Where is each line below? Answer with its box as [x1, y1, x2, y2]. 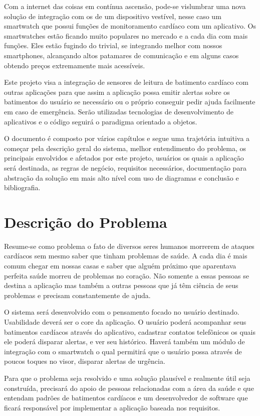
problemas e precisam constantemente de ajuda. [4, 290, 151, 300]
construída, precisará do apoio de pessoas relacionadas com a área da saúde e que [4, 382, 254, 393]
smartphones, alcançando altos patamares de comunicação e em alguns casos [4, 50, 239, 60]
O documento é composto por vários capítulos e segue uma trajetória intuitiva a [4, 133, 250, 144]
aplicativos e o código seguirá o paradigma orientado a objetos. [4, 116, 197, 126]
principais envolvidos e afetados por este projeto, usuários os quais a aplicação [4, 153, 244, 163]
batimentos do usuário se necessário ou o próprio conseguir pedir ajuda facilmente [4, 96, 255, 107]
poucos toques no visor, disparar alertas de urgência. [4, 356, 165, 366]
